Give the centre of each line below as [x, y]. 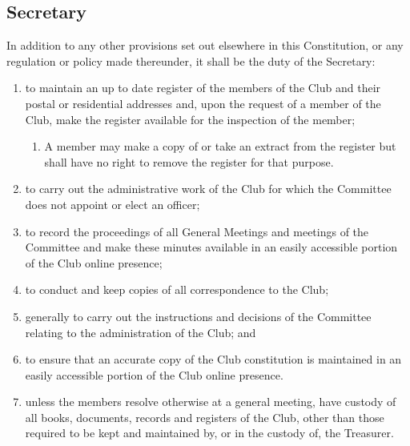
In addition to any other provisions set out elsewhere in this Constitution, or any [205, 45]
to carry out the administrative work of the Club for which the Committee [208, 189]
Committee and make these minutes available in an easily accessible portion [211, 247]
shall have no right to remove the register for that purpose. [189, 161]
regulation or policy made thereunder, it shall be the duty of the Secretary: [191, 60]
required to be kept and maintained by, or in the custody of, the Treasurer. [209, 433]
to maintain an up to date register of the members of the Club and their [203, 88]
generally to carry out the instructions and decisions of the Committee [198, 316]
